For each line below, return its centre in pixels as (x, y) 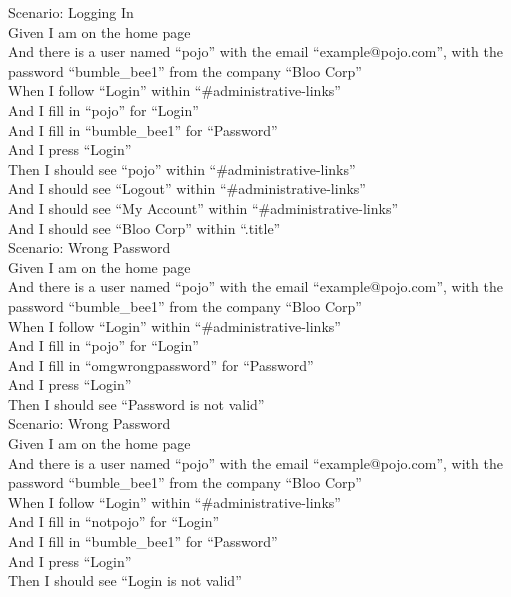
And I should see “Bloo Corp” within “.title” (144, 227)
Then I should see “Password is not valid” (136, 403)
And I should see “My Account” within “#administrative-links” (203, 207)
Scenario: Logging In (71, 12)
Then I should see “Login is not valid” (125, 580)
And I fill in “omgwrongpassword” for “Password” (161, 364)
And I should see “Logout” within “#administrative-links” (187, 188)
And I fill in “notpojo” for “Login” (114, 521)
